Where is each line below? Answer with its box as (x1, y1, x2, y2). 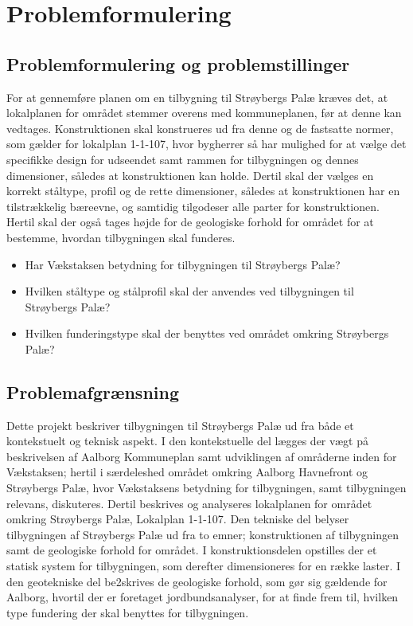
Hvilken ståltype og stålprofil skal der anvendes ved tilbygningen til (25, 283, 354, 299)
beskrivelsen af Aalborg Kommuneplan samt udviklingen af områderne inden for (6, 448, 397, 464)
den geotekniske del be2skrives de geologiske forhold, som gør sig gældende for (6, 573, 388, 589)
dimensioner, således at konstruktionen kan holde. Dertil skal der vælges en (6, 166, 374, 183)
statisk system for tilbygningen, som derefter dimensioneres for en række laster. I (6, 558, 401, 574)
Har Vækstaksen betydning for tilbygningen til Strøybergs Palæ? (25, 256, 341, 272)
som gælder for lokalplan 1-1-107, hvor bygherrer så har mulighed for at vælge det (6, 135, 407, 152)
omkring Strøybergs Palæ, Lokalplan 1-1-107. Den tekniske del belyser (6, 511, 349, 527)
